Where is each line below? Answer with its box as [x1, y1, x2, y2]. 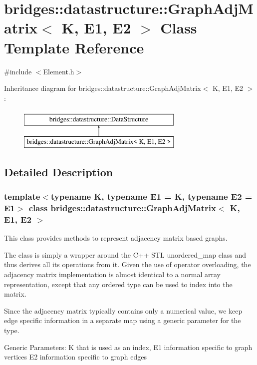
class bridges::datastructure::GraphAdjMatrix [28, 202, 216, 214]
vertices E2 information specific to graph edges [4, 352, 147, 362]
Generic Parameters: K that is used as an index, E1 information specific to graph [4, 342, 253, 352]
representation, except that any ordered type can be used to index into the [4, 279, 233, 289]
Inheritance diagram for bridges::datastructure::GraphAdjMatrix [4, 83, 201, 93]
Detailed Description [4, 164, 113, 179]
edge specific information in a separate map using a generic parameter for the [4, 315, 241, 326]
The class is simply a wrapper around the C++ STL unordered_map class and [4, 249, 247, 260]
